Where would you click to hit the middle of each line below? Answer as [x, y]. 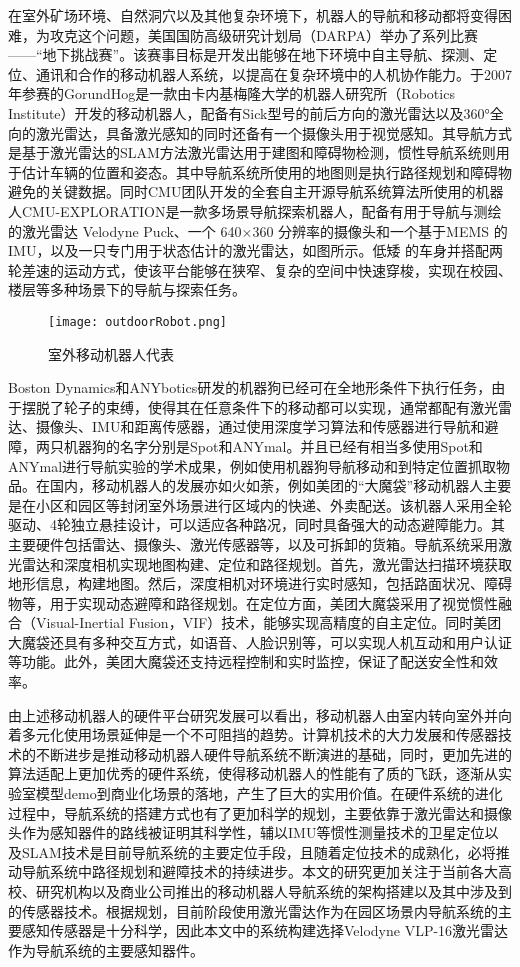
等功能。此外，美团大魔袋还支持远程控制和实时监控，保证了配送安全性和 [246, 661]
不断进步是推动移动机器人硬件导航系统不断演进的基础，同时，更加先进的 [273, 753]
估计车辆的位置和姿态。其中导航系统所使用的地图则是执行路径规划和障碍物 [266, 171]
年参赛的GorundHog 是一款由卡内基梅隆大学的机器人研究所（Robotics [231, 93]
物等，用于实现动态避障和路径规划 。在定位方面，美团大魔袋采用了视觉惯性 [253, 602]
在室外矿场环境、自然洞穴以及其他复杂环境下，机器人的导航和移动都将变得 [253, 15]
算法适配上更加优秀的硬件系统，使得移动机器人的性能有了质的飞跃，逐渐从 [253, 773]
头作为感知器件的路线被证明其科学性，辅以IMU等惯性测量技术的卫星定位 [246, 832]
